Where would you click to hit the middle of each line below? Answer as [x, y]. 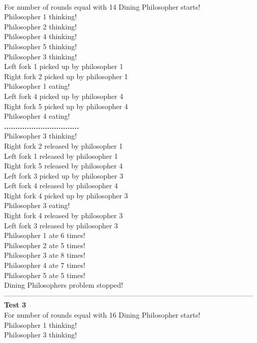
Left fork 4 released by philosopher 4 [61, 185]
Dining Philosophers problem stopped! [64, 285]
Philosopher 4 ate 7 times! [45, 265]
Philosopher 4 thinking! [41, 36]
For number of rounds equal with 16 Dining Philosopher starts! [102, 315]
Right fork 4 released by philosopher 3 [63, 215]
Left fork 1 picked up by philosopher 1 [64, 66]
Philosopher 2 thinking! [41, 26]
